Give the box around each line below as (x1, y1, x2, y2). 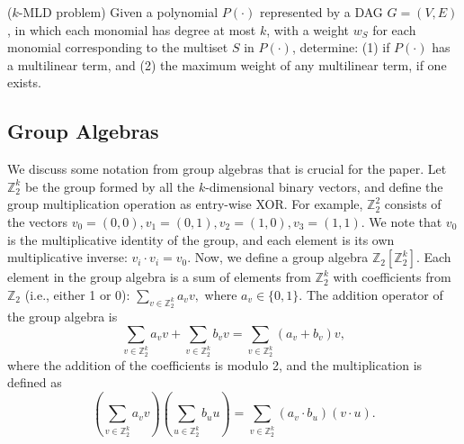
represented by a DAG (259, 3, 383, 21)
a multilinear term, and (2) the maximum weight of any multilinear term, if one (7, 55, 447, 74)
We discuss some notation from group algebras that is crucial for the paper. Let (7, 159, 447, 178)
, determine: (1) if (291, 38, 390, 57)
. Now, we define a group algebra (187, 248, 369, 267)
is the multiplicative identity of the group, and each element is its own (7, 230, 395, 249)
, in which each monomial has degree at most (7, 20, 256, 39)
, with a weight (266, 20, 350, 39)
